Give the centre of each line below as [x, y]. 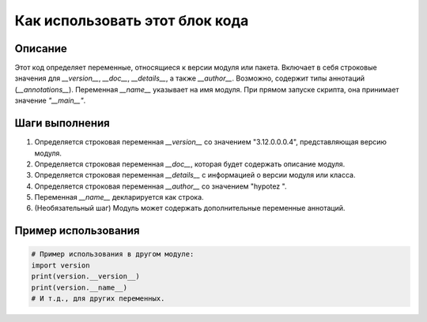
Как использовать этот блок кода [132, 21]
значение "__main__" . [50, 101]
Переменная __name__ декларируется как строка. [119, 197]
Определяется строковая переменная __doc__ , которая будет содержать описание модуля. [190, 164]
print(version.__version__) [85, 277]
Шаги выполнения [62, 124]
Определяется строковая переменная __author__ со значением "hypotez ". [161, 186]
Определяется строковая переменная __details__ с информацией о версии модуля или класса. [195, 175]
